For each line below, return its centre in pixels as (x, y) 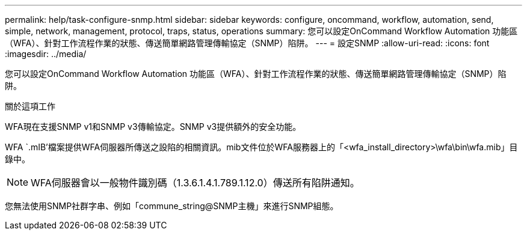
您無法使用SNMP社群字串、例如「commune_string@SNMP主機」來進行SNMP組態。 (172, 206)
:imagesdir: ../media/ (46, 54)
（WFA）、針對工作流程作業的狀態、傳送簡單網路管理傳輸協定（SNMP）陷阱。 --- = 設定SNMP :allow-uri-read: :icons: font (247, 43)
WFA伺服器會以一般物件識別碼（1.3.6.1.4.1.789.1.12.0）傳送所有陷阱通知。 (195, 183)
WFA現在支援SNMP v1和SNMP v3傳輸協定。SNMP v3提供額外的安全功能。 (153, 127)
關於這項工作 (30, 106)
